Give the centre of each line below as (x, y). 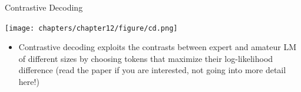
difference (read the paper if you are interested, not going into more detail (152, 70)
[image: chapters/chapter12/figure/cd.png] (91, 28)
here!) (29, 82)
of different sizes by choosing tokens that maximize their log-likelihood (146, 58)
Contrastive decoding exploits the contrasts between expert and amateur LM (157, 47)
